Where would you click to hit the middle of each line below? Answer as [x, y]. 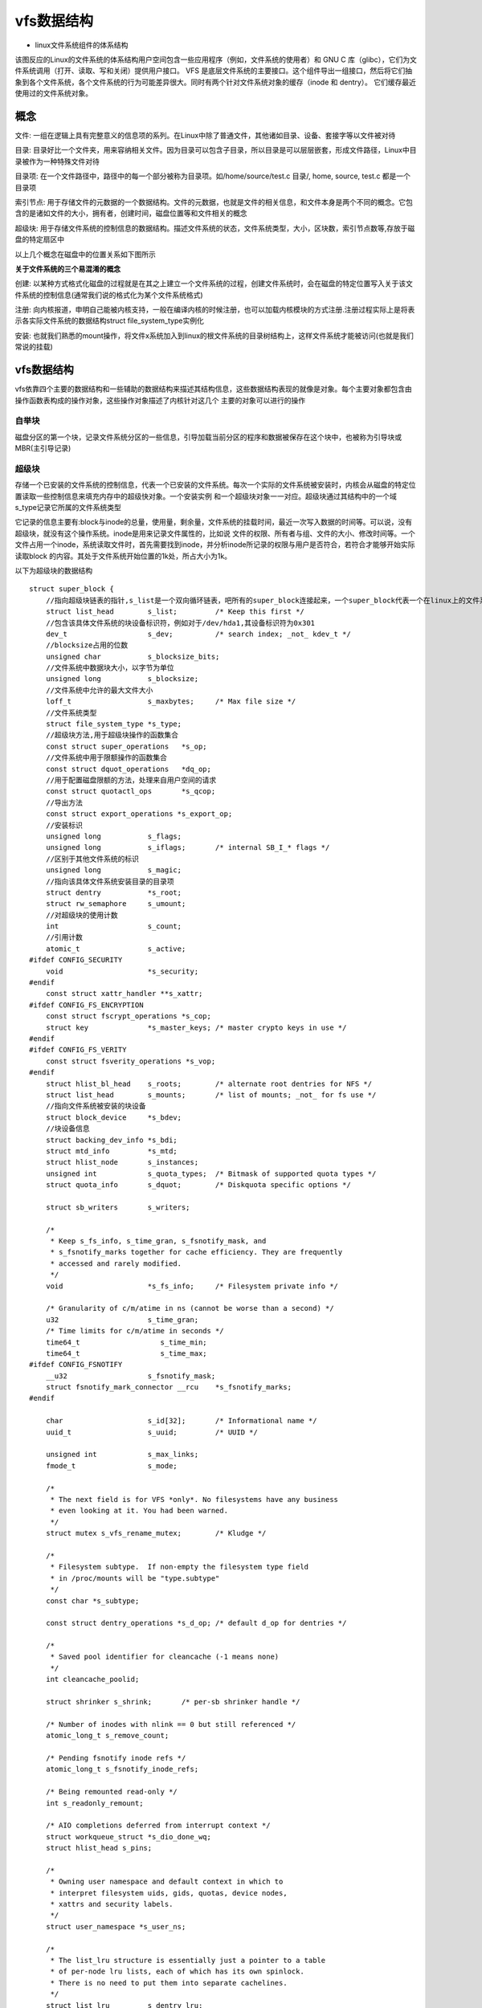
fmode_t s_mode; [112, 1465]
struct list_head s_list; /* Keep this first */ [175, 612]
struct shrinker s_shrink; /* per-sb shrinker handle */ [173, 1702]
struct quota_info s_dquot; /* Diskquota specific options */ [198, 1185]
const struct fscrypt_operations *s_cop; [129, 1016]
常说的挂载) [34, 347]
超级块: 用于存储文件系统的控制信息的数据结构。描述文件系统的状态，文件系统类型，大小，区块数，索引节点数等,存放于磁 [215, 228]
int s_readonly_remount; [94, 1803]
